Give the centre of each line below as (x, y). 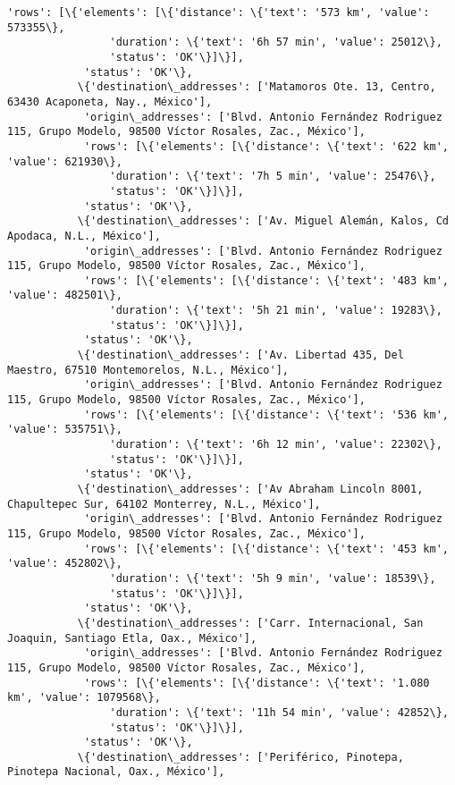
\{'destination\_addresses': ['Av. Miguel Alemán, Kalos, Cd (263, 221)
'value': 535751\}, (65, 430)
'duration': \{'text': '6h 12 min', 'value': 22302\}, (276, 445)
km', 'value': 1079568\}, (84, 698)
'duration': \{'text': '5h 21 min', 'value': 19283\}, (276, 311)
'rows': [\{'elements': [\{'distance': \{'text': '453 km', (266, 549)
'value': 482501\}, (65, 295)
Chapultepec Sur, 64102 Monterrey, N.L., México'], (164, 504)
